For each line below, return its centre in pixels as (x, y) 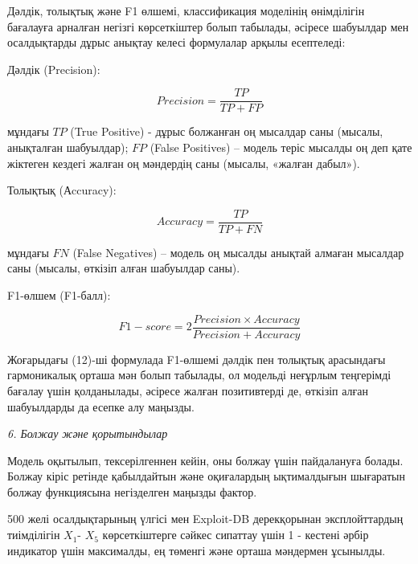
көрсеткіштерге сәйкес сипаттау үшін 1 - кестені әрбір (236, 535)
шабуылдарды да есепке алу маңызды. (101, 406)
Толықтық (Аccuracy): (62, 190)
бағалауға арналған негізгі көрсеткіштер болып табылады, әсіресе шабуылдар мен (208, 26)
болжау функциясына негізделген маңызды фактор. (132, 491)
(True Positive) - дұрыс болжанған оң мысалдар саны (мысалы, (227, 131)
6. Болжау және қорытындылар (88, 433)
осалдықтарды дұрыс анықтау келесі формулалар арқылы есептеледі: (176, 42)
